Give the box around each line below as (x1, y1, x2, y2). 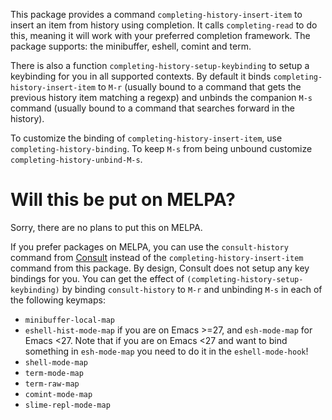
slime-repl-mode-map (24, 400, 111, 410)
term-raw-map (24, 379, 80, 389)
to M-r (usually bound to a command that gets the (97, 81, 302, 93)
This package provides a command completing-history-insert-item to (10, 9, 303, 20)
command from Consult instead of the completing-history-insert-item (10, 251, 304, 263)
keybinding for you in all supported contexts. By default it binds (10, 70, 272, 82)
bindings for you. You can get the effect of (10, 272, 185, 284)
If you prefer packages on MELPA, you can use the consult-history (10, 240, 289, 253)
